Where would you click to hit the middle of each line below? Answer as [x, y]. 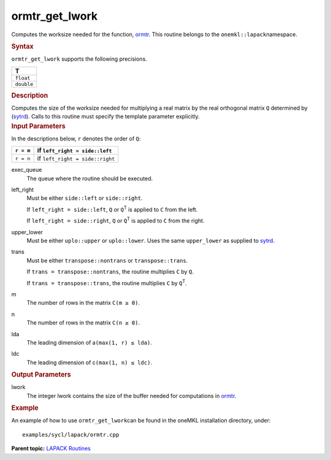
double [24, 84]
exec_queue [27, 170]
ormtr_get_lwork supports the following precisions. [79, 59]
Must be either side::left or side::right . [85, 198]
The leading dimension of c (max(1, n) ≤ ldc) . [89, 362]
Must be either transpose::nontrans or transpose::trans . [107, 260]
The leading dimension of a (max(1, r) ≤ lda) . [89, 342]
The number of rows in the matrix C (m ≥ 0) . [83, 303]
